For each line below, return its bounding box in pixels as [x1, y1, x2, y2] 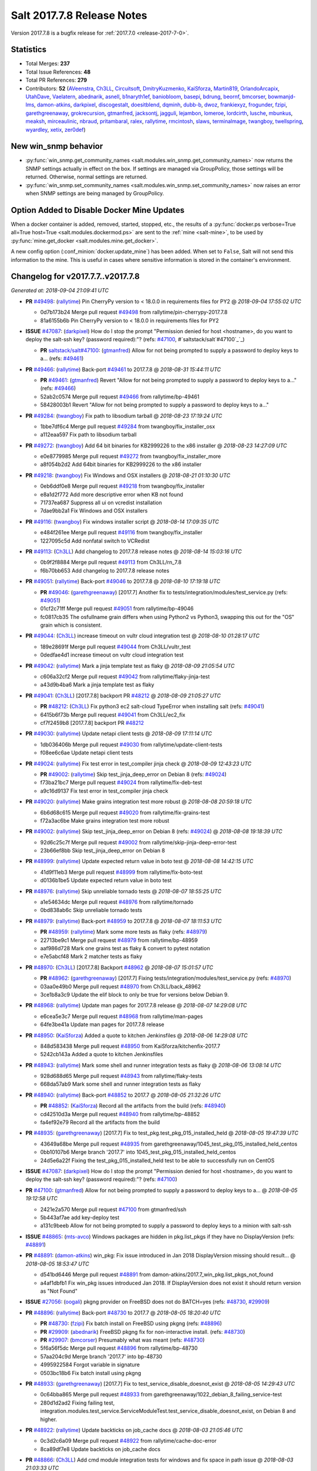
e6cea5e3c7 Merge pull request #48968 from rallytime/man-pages [40, 1013, 203, 1020]
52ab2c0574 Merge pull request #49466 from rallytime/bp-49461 [40, 393, 200, 400]
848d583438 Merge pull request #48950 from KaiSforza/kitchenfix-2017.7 [40, 1042, 221, 1050]
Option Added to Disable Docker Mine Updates [11, 205, 185, 215]
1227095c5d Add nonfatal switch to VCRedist [40, 537, 150, 544]
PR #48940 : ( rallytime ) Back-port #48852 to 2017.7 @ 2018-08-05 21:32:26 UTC [25, 1091, 221, 1099]
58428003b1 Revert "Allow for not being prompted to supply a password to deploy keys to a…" [40, 401, 269, 408]
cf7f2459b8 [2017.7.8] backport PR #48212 [40, 720, 144, 726]
